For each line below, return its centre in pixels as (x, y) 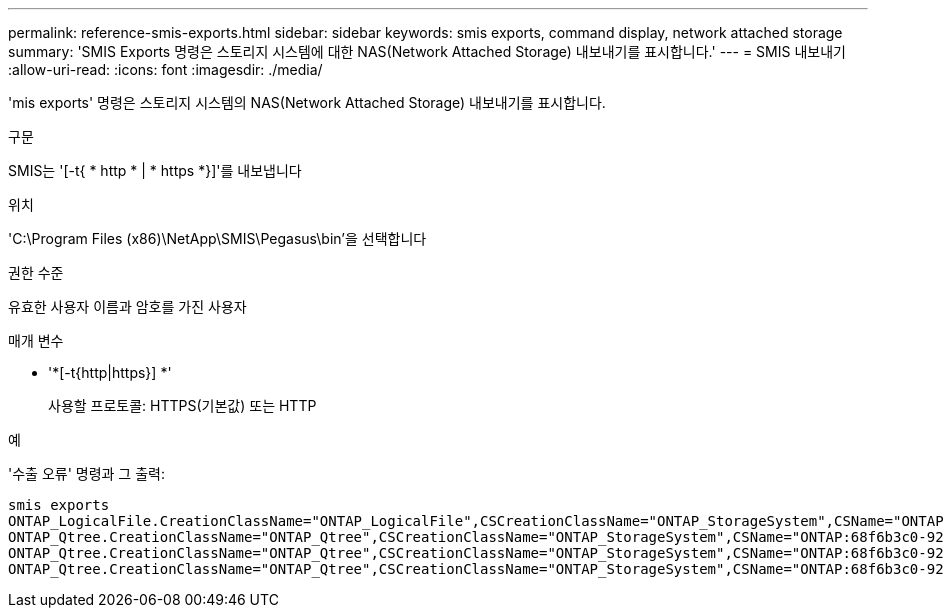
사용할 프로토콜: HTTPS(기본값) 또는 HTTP (182, 405)
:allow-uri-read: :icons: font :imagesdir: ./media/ (165, 69)
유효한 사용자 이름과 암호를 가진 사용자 (127, 306)
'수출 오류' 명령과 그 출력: (86, 473)
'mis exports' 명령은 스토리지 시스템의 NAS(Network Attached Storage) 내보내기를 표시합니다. (307, 102)
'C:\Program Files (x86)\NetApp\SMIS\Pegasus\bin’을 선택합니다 (217, 238)
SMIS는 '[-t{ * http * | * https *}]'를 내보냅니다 (155, 170)
